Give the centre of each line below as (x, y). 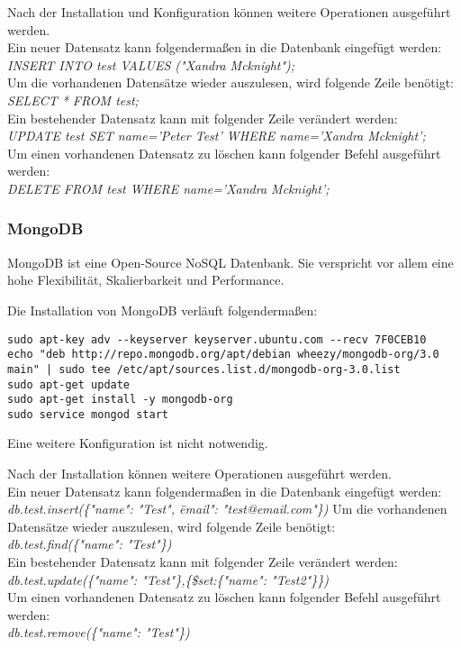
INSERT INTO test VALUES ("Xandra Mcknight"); (151, 64)
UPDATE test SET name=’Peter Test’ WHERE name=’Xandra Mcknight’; (217, 136)
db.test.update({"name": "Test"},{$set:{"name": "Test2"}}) (168, 579)
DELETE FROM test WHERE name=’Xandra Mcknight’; (168, 188)
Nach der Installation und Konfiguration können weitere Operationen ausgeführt (229, 12)
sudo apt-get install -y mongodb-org (120, 400)
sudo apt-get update (69, 384)
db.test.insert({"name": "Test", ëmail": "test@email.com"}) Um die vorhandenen (227, 509)
